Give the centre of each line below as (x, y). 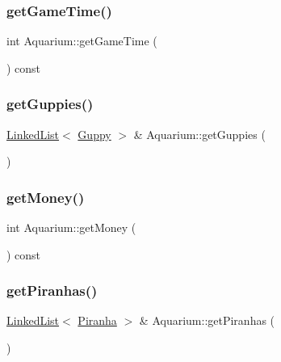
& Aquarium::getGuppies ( (199, 134)
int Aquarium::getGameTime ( (82, 41)
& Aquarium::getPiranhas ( (207, 320)
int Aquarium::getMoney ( (71, 227)
